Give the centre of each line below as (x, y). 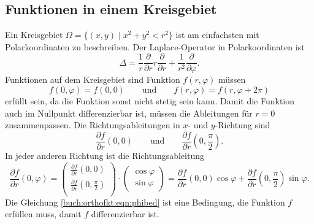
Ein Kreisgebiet (34, 35)
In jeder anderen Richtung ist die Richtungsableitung (105, 156)
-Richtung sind (243, 125)
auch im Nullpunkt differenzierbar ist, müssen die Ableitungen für (129, 113)
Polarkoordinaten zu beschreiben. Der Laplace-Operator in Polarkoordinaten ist (155, 46)
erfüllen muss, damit (43, 214)
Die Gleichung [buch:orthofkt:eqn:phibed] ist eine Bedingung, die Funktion (145, 202)
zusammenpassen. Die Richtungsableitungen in (93, 125)
